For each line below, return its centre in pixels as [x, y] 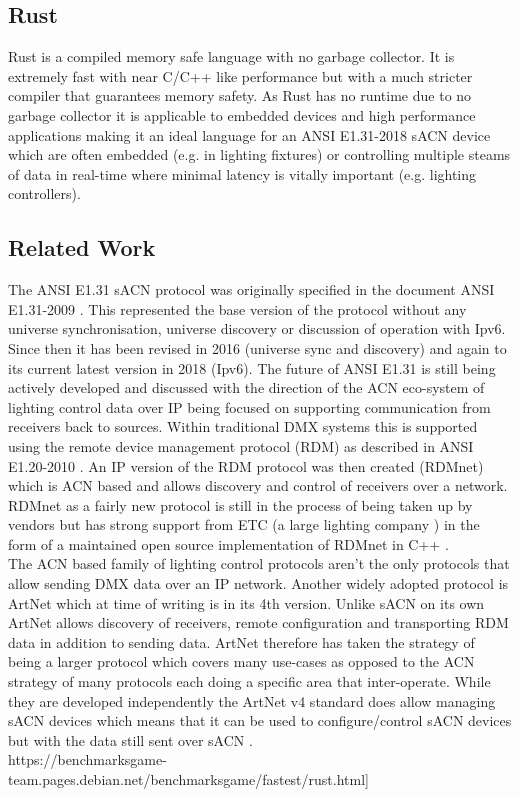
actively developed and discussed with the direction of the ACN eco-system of [246, 387]
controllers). [44, 193]
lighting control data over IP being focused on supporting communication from [249, 406]
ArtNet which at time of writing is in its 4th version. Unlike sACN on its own [246, 602]
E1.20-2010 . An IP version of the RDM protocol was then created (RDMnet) [246, 465]
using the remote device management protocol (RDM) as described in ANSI [241, 445]
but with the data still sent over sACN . [130, 739]
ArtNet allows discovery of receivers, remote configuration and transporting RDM [258, 622]
